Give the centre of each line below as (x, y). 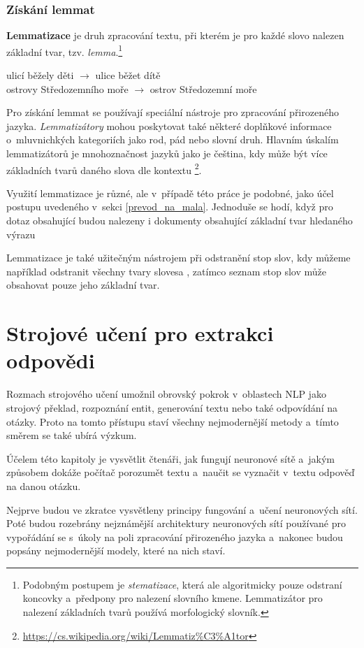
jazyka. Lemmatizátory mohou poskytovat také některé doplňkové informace (169, 125)
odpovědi (51, 360)
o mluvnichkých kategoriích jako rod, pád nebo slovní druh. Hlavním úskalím (173, 139)
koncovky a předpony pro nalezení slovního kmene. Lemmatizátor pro (173, 598)
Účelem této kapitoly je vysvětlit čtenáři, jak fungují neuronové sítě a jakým (171, 458)
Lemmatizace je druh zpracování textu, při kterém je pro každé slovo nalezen (175, 35)
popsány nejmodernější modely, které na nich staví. (116, 550)
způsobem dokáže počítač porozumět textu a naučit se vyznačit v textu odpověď (181, 472)
